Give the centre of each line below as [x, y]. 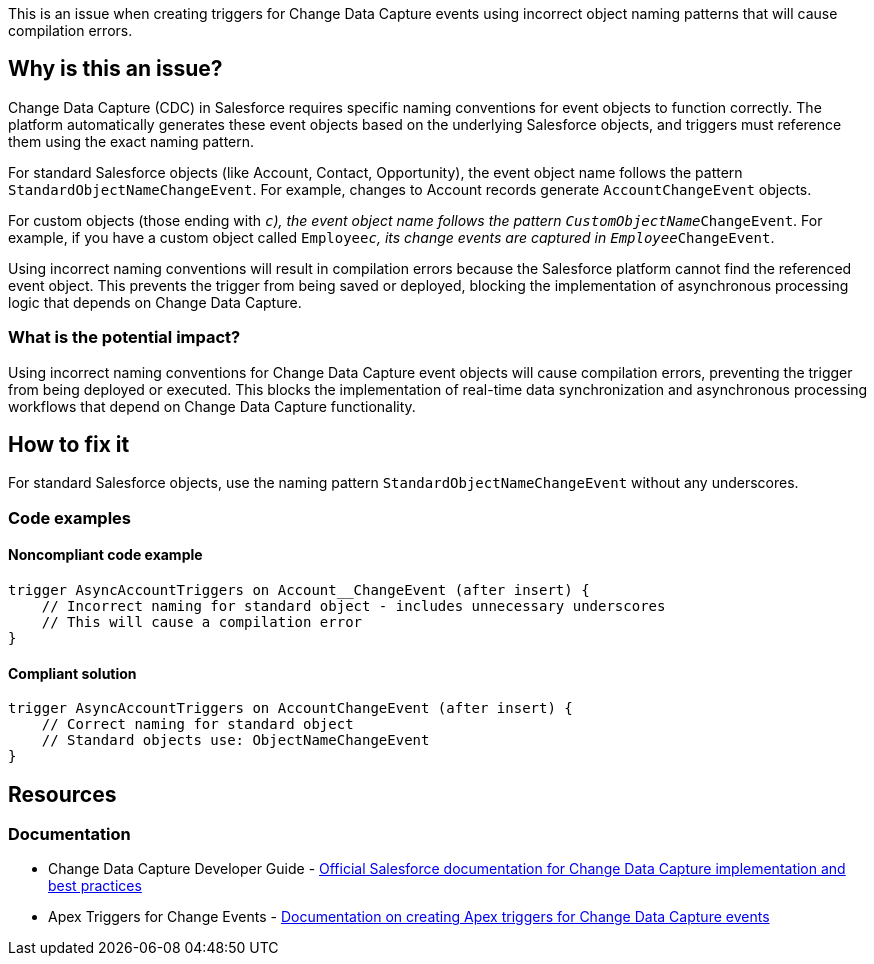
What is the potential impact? [124, 337]
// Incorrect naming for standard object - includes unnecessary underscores [353, 606]
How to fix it [69, 445]
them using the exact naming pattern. [131, 141]
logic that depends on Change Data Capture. [155, 302]
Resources [62, 794]
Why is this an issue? [115, 69]
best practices [95, 886]
